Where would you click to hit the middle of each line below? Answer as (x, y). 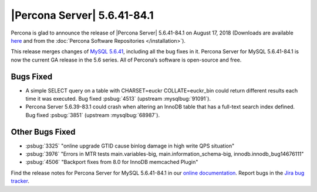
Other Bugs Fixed (43, 132)
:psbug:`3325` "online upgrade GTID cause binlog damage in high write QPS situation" (130, 146)
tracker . (20, 181)
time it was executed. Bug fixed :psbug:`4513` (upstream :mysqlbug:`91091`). (118, 99)
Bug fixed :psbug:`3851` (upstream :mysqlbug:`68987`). (93, 115)
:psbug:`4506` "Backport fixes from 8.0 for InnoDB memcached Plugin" (112, 162)
